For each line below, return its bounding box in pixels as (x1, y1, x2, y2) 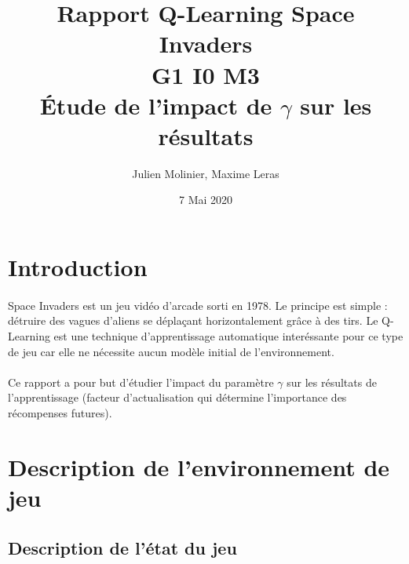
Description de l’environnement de (8, 450, 390, 482)
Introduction (8, 251, 148, 283)
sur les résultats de (287, 373, 377, 390)
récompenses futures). (8, 405, 112, 420)
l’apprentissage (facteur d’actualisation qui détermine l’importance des (8, 389, 347, 406)
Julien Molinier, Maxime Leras (132, 165, 279, 181)
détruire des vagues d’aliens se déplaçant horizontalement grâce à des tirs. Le (8, 312, 378, 329)
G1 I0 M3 (152, 58, 260, 90)
